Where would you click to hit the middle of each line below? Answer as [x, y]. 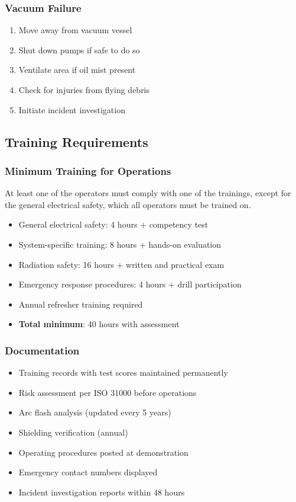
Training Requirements [77, 141]
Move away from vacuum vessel [75, 30]
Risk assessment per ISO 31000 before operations [108, 392]
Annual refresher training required [81, 304]
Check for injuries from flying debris [84, 89]
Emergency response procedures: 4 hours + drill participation [130, 284]
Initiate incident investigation [72, 109]
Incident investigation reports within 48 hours [102, 492]
